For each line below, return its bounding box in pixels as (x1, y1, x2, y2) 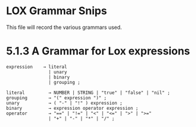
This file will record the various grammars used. (6, 24, 122, 31)
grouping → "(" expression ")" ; (6, 95, 107, 101)
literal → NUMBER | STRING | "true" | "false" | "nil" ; (6, 90, 170, 96)
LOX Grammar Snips (6, 4, 107, 18)
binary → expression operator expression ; (6, 105, 139, 111)
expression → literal (6, 64, 67, 70)
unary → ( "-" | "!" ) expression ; (6, 100, 123, 106)
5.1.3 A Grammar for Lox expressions (6, 44, 191, 58)
